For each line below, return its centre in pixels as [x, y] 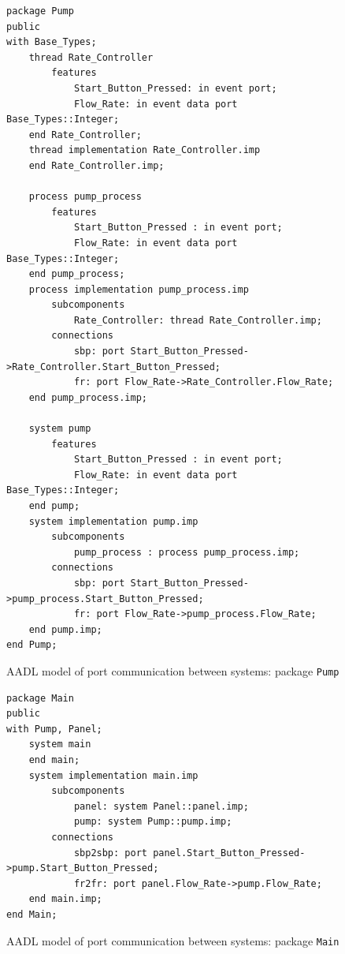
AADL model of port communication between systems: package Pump [173, 670]
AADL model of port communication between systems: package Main [173, 940]
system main [60, 744]
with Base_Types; [52, 42]
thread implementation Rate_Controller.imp [145, 150]
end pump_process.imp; [88, 397]
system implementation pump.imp [113, 521]
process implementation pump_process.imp [139, 289]
